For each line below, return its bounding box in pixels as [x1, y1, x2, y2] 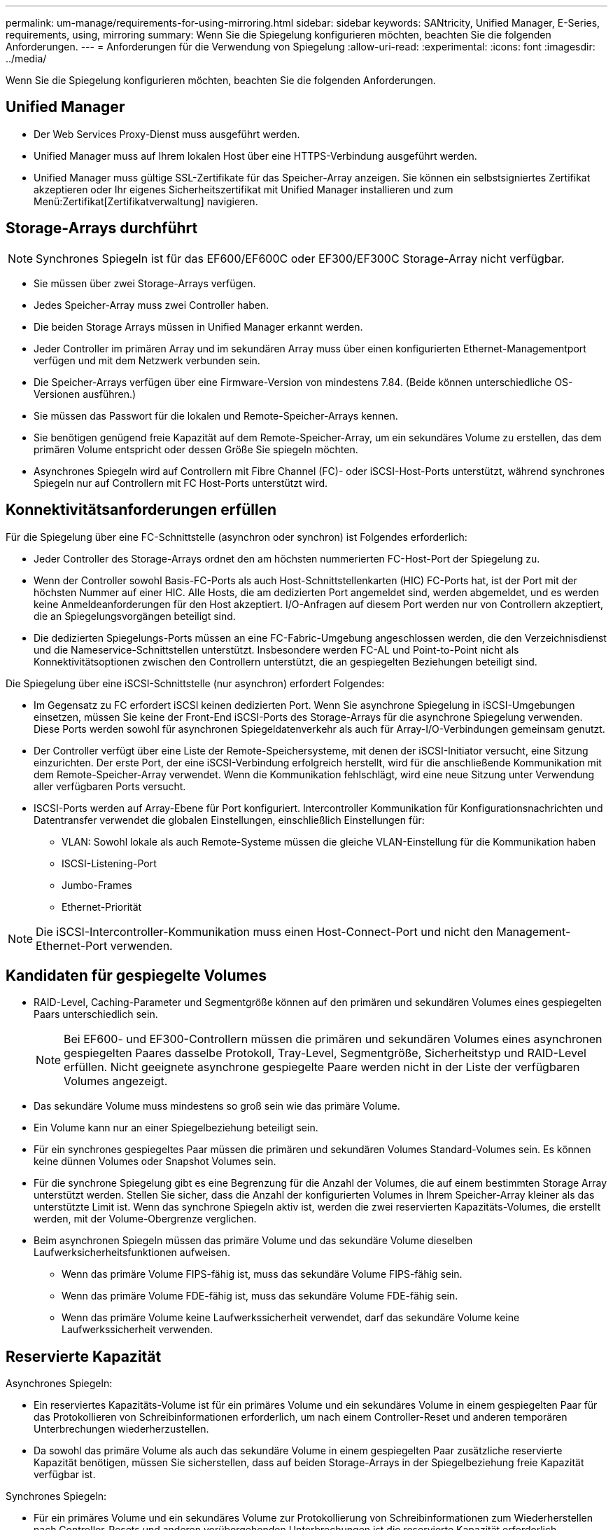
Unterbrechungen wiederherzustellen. [34, 1423, 209, 1435]
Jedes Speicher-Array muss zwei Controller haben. [34, 298, 269, 311]
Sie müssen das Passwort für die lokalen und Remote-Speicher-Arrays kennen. [34, 409, 398, 422]
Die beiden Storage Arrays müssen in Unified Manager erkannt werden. [34, 320, 363, 333]
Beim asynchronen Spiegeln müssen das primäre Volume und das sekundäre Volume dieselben [34, 1234, 473, 1247]
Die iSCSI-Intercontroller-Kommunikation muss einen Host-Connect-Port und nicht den [36, 924, 493, 939]
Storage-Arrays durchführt [6, 219, 198, 237]
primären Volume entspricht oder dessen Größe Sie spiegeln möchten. [34, 443, 358, 455]
